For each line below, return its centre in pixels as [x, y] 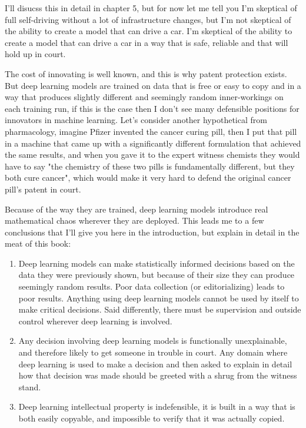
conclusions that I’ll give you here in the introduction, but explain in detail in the [152, 232]
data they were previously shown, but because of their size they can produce [157, 275]
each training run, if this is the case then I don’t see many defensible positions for [152, 108]
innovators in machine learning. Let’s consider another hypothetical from [136, 120]
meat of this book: [38, 243]
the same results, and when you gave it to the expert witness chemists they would [152, 155]
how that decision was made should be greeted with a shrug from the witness [158, 375]
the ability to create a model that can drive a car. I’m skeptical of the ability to [149, 31]
